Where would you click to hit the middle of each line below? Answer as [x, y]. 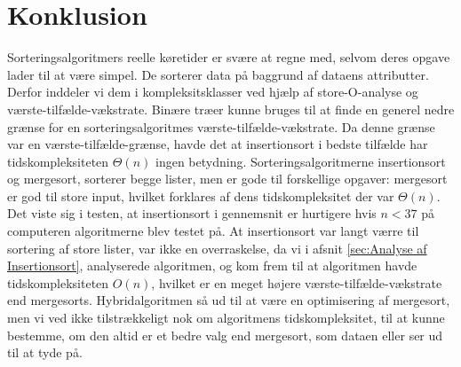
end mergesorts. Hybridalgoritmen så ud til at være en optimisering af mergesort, [229, 300]
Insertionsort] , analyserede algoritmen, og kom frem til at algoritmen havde [212, 265]
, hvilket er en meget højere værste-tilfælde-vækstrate [297, 282]
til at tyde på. [45, 352]
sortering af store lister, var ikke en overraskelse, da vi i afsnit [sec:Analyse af [217, 248]
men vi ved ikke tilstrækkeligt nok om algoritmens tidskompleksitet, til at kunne [226, 318]
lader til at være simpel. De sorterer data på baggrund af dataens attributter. [218, 74]
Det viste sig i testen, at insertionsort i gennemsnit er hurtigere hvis [192, 213]
